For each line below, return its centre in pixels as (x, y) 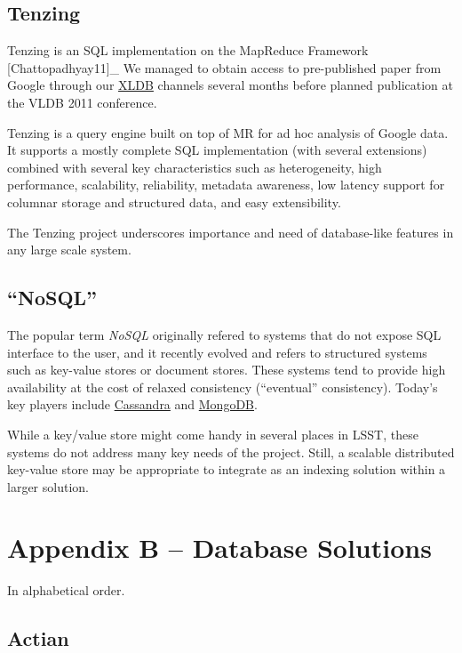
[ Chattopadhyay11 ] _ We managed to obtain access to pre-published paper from (224, 67)
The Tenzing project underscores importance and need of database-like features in (231, 232)
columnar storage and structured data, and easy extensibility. (174, 202)
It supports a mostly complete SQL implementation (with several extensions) (217, 150)
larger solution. (48, 486)
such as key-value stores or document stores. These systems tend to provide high (227, 370)
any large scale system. (69, 250)
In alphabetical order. (66, 590)
